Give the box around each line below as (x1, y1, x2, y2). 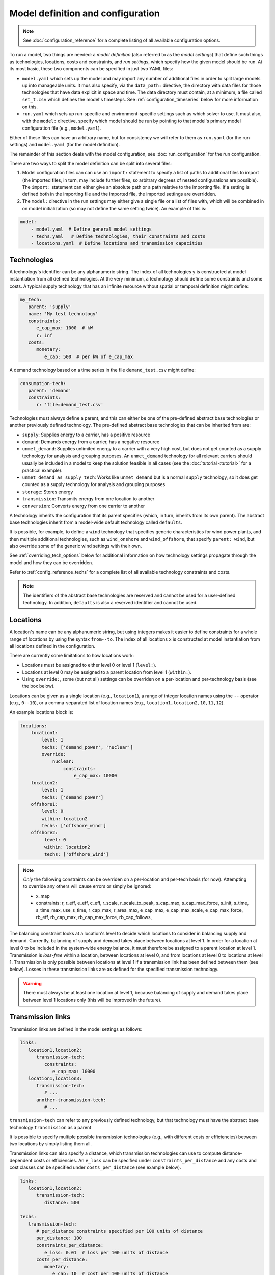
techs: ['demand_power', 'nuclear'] (41, 744, 133, 750)
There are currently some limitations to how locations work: (9, 652, 134, 658)
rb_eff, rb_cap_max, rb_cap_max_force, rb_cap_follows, (36, 914, 152, 920)
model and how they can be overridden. (9, 559, 94, 566)
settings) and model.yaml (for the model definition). (9, 142, 120, 148)
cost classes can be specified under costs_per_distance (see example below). (9, 1164, 181, 1170)
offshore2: (31, 830, 58, 836)
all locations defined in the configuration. (9, 643, 96, 649)
